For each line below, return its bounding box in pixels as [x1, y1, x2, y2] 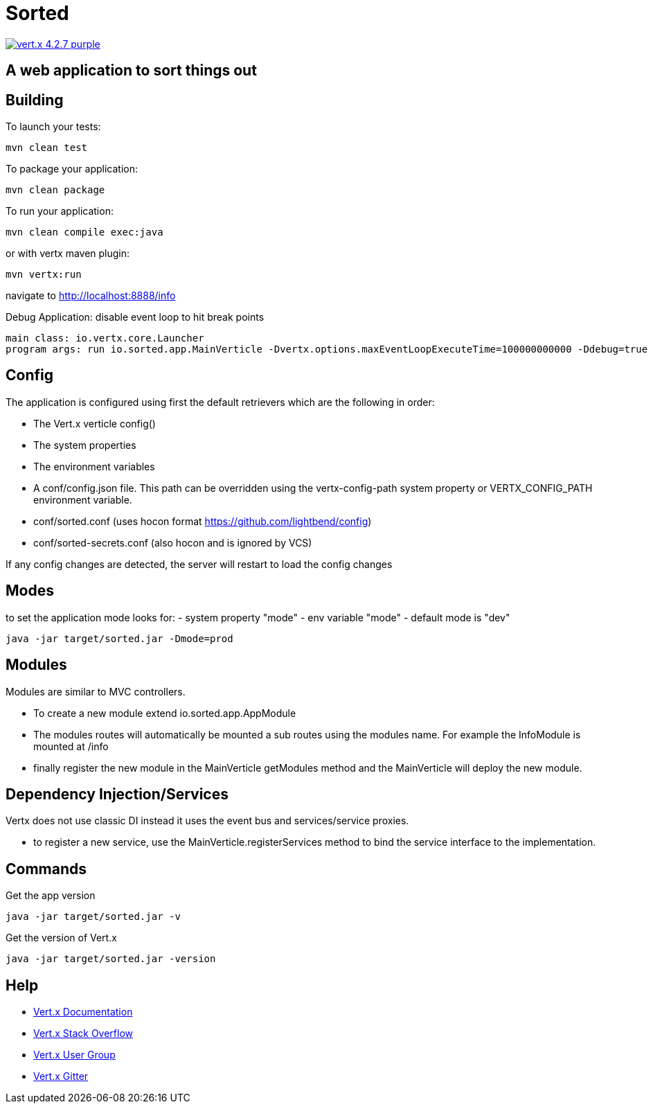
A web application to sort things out [6, 62, 257, 80]
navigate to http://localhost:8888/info [6, 290, 176, 302]
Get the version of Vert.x [6, 932, 117, 944]
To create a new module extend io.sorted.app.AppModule [33, 707, 296, 719]
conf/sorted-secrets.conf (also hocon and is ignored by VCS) [33, 536, 312, 549]
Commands [6, 860, 87, 878]
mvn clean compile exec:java [6, 227, 163, 238]
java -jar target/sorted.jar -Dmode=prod [6, 632, 233, 644]
